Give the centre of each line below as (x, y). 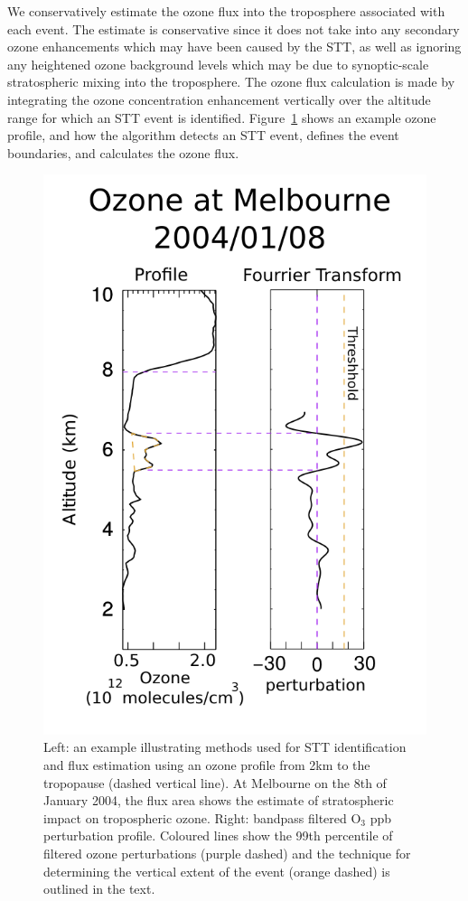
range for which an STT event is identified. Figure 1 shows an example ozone (222, 117)
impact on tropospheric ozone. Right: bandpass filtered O (202, 817)
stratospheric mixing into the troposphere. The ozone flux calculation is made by (231, 82)
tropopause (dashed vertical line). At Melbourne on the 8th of (215, 782)
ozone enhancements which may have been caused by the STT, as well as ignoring (234, 47)
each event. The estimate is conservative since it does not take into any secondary (234, 28)
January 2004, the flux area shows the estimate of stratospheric (219, 800)
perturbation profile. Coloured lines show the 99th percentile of (218, 835)
